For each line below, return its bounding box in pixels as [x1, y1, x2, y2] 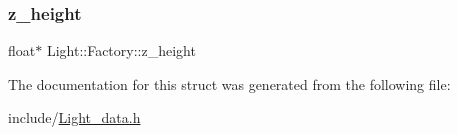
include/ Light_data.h [8, 107, 141, 128]
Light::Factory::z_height [46, 40, 196, 61]
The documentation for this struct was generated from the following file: [8, 73, 451, 94]
